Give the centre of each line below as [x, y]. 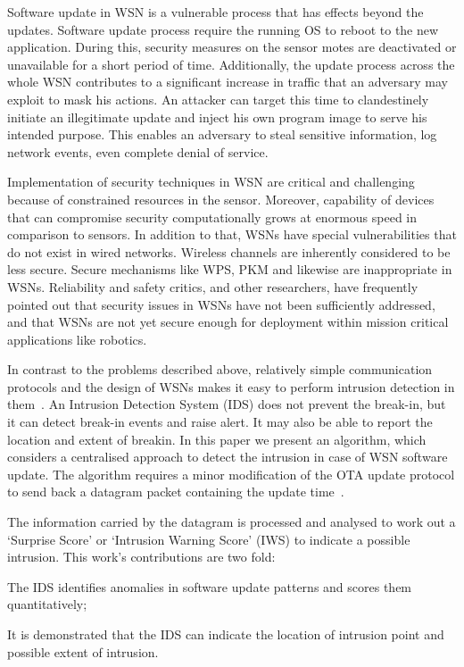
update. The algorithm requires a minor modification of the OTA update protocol [231, 474]
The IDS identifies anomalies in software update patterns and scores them [210, 586]
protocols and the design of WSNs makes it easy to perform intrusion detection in [231, 386]
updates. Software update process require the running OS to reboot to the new [223, 29]
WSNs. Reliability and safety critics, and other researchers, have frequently [213, 286]
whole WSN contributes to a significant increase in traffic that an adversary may [228, 82]
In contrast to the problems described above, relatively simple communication [220, 369]
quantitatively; [47, 604]
